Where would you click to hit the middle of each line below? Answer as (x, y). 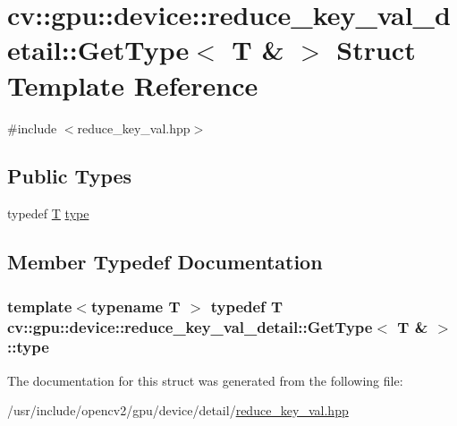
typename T (135, 306)
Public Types (70, 176)
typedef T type (48, 213)
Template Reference (133, 85)
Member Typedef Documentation (165, 262)
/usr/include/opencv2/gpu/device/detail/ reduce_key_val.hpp (178, 410)
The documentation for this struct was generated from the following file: (205, 380)
